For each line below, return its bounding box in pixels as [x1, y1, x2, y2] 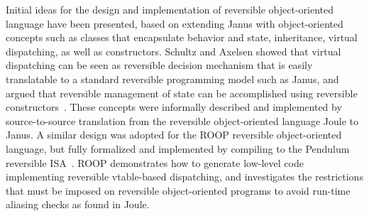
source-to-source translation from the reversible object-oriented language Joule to [6, 113, 358, 128]
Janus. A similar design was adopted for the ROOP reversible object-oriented [6, 127, 342, 142]
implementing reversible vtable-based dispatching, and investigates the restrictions [6, 169, 363, 184]
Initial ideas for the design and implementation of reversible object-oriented [6, 2, 334, 16]
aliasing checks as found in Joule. [6, 197, 150, 212]
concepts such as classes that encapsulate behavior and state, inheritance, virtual [6, 30, 358, 45]
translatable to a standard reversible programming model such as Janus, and [6, 71, 339, 86]
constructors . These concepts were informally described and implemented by [6, 99, 342, 114]
